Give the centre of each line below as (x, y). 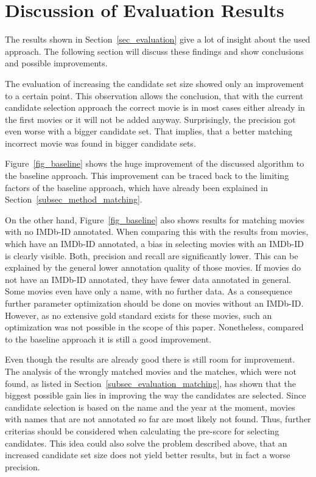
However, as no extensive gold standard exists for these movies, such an (139, 315)
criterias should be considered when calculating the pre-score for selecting (142, 430)
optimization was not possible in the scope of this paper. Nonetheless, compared (154, 327)
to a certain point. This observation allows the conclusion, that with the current (154, 95)
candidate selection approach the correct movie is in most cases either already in (155, 107)
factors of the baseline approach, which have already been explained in (136, 187)
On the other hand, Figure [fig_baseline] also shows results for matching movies (155, 219)
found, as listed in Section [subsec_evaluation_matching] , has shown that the (151, 383)
